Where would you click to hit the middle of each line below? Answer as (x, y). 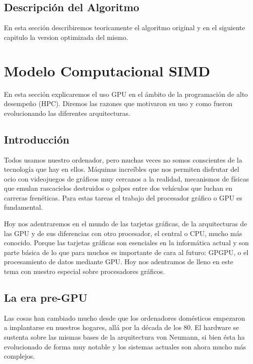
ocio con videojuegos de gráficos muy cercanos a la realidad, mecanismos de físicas (126, 178)
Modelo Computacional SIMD (107, 70)
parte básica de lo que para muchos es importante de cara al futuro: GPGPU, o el (126, 252)
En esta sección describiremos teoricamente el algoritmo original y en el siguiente (125, 27)
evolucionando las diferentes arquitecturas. (67, 113)
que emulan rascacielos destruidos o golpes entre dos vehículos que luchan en (118, 188)
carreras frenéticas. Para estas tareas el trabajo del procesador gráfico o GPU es (123, 197)
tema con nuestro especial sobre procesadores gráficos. (84, 271)
